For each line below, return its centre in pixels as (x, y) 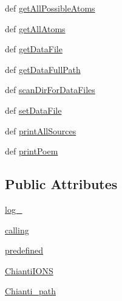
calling (17, 230)
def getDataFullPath (43, 69)
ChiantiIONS (29, 270)
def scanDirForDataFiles (50, 90)
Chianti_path (31, 291)
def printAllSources (41, 130)
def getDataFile (34, 49)
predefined (24, 250)
